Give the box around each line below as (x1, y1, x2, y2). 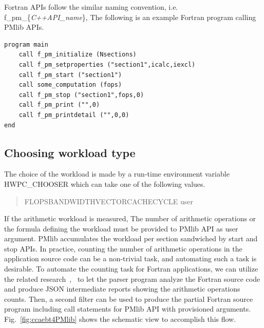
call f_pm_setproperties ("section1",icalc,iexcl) (18, 61, 196, 68)
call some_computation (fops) (18, 81, 122, 89)
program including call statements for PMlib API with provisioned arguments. (4, 303, 251, 314)
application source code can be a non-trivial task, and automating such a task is (4, 253, 257, 264)
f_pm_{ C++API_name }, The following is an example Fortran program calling (4, 11, 256, 22)
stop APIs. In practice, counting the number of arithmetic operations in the (4, 243, 242, 254)
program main (4, 41, 48, 48)
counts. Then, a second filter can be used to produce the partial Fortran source (4, 293, 253, 304)
